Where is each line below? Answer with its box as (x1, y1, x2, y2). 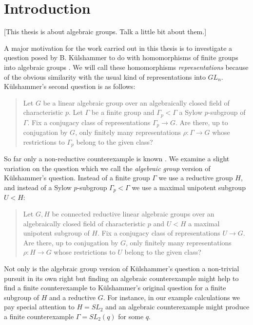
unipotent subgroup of (23, 228, 90, 238)
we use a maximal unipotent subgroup (132, 182, 246, 193)
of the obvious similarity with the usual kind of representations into (4, 71, 206, 82)
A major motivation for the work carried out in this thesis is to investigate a (4, 43, 233, 53)
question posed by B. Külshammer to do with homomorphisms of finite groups (4, 52, 238, 63)
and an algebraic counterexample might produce (105, 302, 250, 312)
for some (118, 311, 144, 321)
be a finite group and (91, 107, 155, 117)
